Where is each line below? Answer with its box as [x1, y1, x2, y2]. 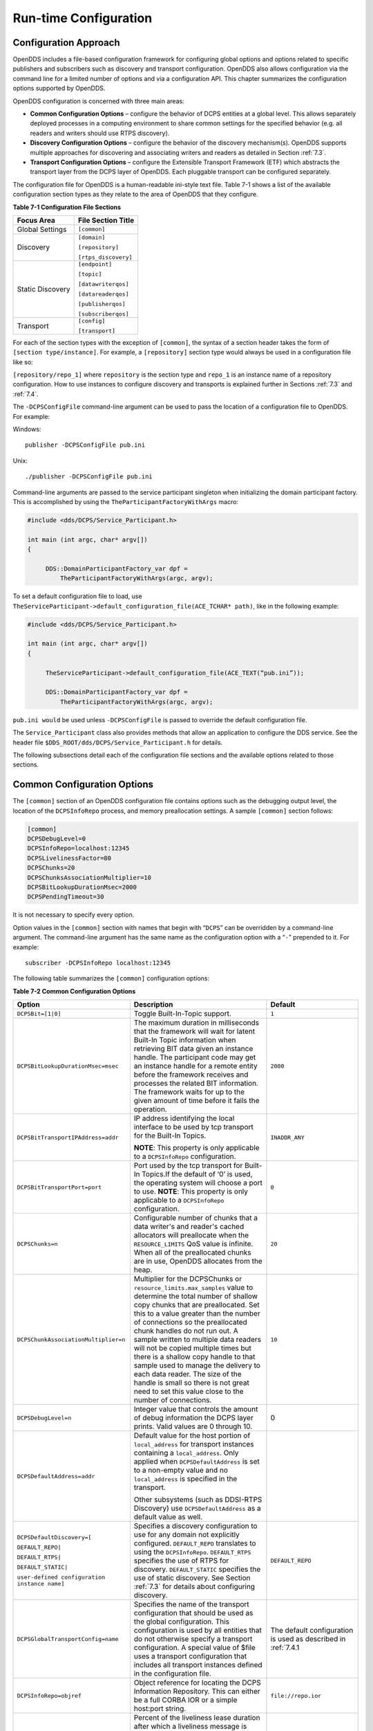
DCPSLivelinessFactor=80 [27, 854, 112, 862]
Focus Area [17, 215, 55, 225]
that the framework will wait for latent [133, 1027, 256, 1037]
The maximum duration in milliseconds [133, 1018, 259, 1028]
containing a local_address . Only [133, 1448, 239, 1458]
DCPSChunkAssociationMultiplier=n [17, 1336, 126, 1343]
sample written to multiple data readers [133, 1335, 262, 1345]
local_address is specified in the [133, 1474, 238, 1484]
